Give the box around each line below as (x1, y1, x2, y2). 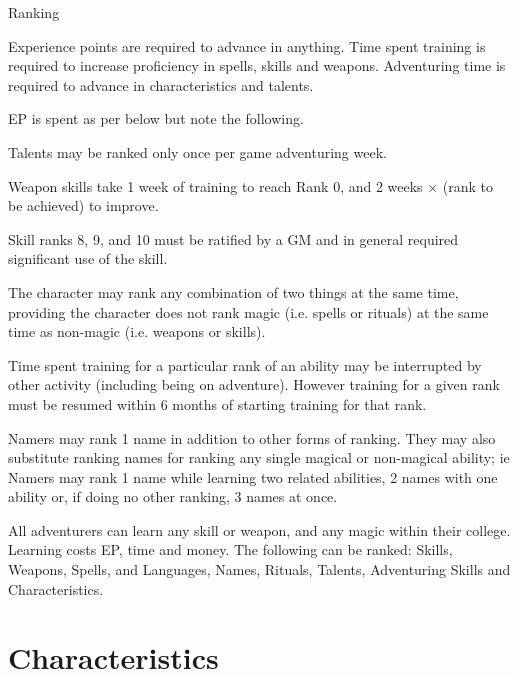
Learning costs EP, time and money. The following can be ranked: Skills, (8, 539, 453, 560)
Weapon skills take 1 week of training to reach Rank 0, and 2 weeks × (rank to (8, 175, 494, 196)
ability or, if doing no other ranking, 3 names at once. (8, 486, 338, 507)
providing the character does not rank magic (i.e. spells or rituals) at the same (8, 301, 489, 322)
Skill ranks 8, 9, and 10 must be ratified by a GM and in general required (8, 228, 459, 249)
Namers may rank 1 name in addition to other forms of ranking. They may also (8, 427, 496, 448)
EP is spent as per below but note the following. (8, 108, 304, 129)
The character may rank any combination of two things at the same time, (8, 281, 459, 302)
